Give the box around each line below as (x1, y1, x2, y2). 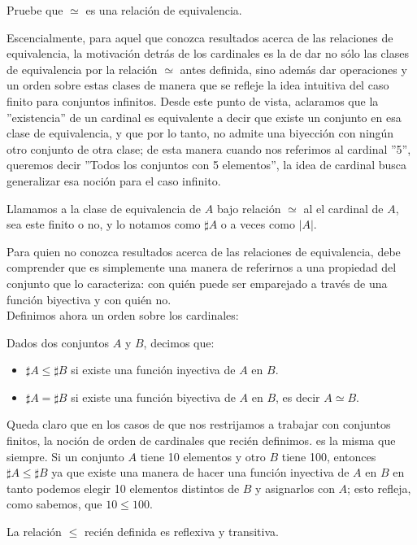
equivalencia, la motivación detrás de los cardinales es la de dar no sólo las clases (7, 45, 409, 62)
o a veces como (220, 216, 295, 233)
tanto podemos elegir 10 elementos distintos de (7, 479, 240, 496)
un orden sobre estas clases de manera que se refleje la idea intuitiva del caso (7, 76, 389, 94)
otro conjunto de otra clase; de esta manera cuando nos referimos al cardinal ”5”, (7, 140, 411, 157)
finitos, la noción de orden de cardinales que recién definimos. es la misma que (7, 432, 396, 449)
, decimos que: (143, 334, 215, 351)
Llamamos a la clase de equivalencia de (7, 199, 202, 216)
